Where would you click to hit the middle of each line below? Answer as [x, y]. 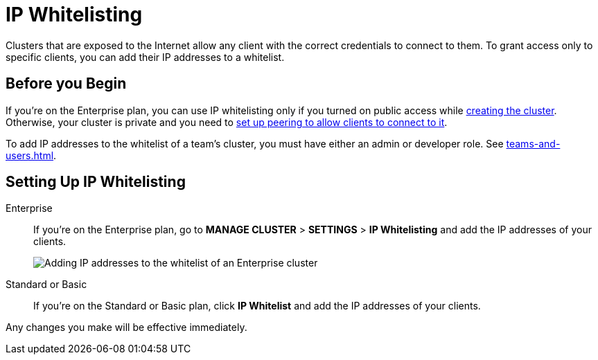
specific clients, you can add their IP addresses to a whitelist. [145, 57]
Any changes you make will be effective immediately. [126, 327]
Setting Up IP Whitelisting [96, 182]
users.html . [31, 155]
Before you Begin [66, 84]
